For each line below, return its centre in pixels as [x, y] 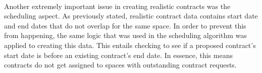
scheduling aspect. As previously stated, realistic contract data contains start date [131, 16]
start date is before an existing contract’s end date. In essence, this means [118, 55]
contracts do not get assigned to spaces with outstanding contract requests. [120, 65]
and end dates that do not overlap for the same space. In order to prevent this [125, 25]
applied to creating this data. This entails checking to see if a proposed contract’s [130, 45]
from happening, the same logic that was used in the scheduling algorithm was [125, 35]
